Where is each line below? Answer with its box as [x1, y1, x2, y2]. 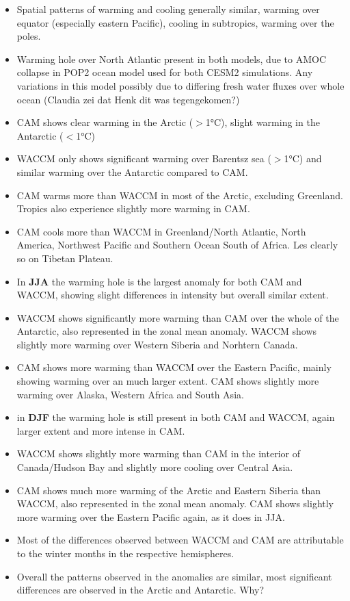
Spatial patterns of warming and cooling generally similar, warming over [16, 2, 320, 16]
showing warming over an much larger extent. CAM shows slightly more [16, 374, 319, 388]
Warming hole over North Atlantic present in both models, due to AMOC [16, 51, 327, 66]
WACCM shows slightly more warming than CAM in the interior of [16, 446, 300, 461]
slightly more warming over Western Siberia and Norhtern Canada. [16, 337, 298, 351]
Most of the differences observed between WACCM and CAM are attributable [16, 533, 344, 547]
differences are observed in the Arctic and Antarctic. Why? [16, 583, 265, 597]
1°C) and [284, 151, 322, 166]
